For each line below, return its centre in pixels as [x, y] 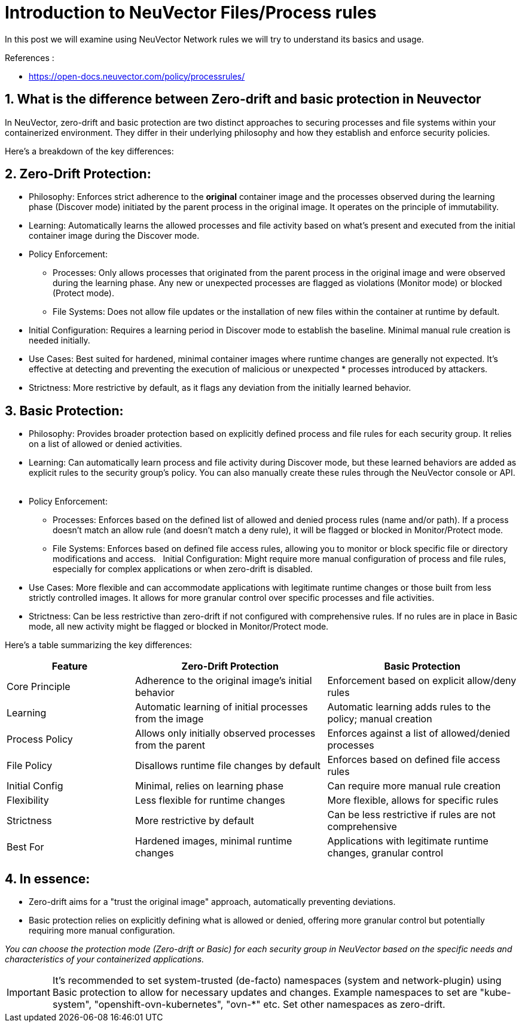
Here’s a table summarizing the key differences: [99, 645]
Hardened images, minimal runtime [214, 841]
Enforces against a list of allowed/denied [419, 733]
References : [30, 57]
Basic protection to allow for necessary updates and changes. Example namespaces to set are [265, 993]
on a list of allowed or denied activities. [106, 444]
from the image [170, 719]
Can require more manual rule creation [414, 786]
